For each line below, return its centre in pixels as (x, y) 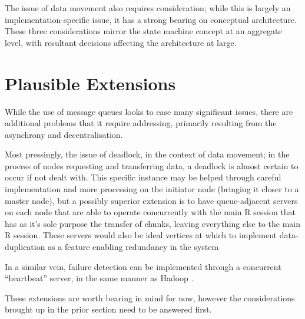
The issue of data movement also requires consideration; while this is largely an (148, 8)
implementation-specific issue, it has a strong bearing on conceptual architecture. (151, 19)
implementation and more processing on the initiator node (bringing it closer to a (152, 189)
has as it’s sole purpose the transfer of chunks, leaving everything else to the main (153, 223)
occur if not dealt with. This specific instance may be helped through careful (143, 177)
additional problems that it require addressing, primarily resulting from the (141, 123)
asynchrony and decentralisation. (64, 134)
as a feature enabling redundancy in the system (133, 247)
